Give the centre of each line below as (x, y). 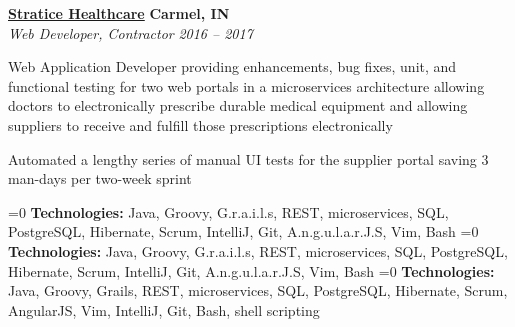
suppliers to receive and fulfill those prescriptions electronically (200, 124)
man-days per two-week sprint (100, 178)
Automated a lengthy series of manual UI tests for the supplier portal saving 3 (248, 158)
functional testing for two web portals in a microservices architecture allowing (246, 85)
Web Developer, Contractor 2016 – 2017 (130, 32)
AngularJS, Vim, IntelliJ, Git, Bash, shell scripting (164, 309)
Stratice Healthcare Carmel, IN (119, 13)
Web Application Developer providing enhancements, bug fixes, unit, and (232, 66)
